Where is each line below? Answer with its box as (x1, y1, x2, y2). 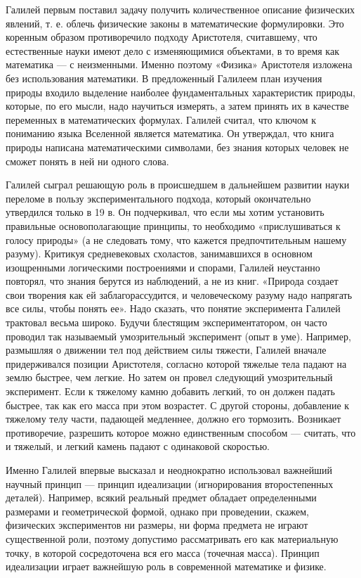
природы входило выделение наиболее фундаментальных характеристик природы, (6, 84, 355, 99)
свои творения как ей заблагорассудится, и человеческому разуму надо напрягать (6, 287, 353, 302)
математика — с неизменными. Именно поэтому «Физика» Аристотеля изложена (6, 57, 353, 72)
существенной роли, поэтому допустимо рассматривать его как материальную (6, 531, 339, 546)
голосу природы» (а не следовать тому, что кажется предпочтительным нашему (6, 232, 347, 247)
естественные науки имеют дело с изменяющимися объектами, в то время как (6, 43, 339, 58)
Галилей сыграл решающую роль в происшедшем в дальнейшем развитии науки (6, 177, 350, 192)
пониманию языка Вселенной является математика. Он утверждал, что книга (6, 126, 334, 141)
